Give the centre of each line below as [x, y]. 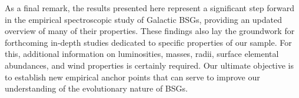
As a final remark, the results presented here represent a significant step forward [150, 8]
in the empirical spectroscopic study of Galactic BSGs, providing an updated [144, 19]
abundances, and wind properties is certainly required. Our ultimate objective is [149, 65]
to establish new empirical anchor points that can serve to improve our [132, 77]
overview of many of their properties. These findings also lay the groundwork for [150, 31]
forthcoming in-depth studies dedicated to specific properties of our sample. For [148, 42]
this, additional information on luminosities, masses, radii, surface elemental [142, 54]
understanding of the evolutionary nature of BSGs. [96, 88]
